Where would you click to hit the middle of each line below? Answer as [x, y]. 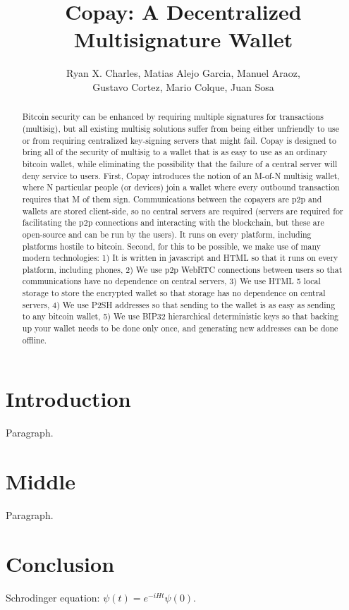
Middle [41, 481]
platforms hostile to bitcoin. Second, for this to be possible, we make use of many [172, 246]
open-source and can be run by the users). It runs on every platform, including [167, 234]
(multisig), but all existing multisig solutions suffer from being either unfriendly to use [180, 128]
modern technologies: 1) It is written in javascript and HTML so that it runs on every [180, 258]
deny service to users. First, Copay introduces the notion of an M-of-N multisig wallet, [181, 175]
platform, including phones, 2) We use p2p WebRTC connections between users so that [182, 269]
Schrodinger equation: [53, 597]
